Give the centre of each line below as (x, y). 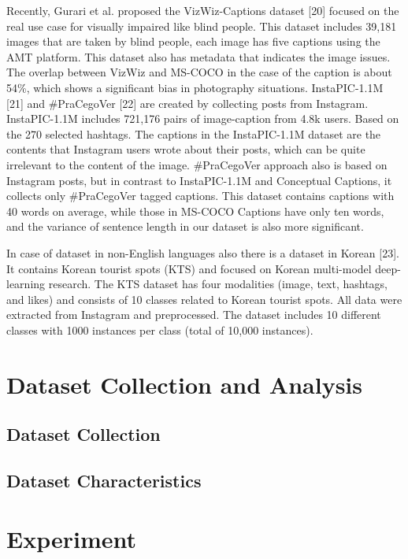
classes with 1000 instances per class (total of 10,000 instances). (160, 329)
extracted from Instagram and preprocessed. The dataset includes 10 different (194, 315)
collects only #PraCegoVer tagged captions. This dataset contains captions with (200, 196)
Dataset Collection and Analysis (185, 384)
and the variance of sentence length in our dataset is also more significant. (185, 226)
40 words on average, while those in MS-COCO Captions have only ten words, (195, 211)
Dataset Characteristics (104, 481)
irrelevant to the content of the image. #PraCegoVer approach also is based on (197, 164)
